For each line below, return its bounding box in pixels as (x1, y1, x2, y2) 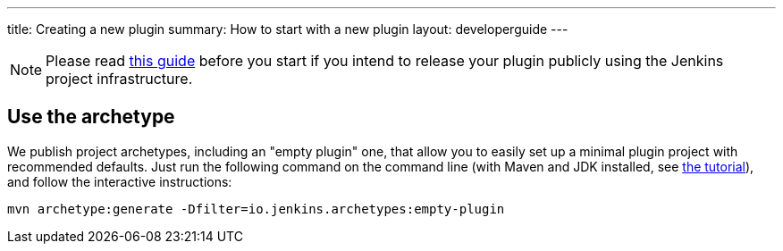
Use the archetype (7, 105, 175, 129)
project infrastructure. (46, 70, 193, 88)
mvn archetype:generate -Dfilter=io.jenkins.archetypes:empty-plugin (7, 201, 505, 216)
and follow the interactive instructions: (7, 173, 232, 189)
